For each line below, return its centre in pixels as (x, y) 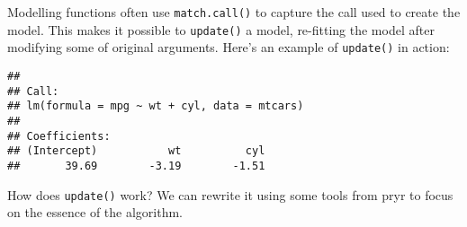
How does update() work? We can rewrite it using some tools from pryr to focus (230, 194)
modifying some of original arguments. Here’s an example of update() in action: (229, 47)
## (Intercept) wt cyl (136, 151)
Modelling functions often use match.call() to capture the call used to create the (234, 12)
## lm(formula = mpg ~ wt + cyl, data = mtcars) (156, 106)
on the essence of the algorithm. (95, 212)
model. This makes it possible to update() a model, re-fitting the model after (221, 29)
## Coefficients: (59, 136)
